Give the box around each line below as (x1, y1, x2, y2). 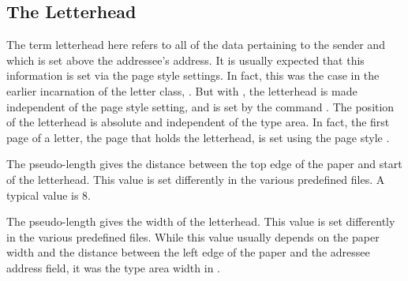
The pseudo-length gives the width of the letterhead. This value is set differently (6, 213, 395, 230)
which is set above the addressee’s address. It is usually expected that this (6, 51, 365, 68)
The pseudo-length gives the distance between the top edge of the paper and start (6, 155, 402, 172)
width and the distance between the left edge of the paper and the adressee (6, 244, 370, 260)
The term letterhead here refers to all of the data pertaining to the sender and (6, 36, 385, 53)
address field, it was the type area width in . (6, 259, 220, 275)
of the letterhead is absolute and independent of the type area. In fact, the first (6, 114, 390, 130)
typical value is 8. (6, 186, 92, 203)
